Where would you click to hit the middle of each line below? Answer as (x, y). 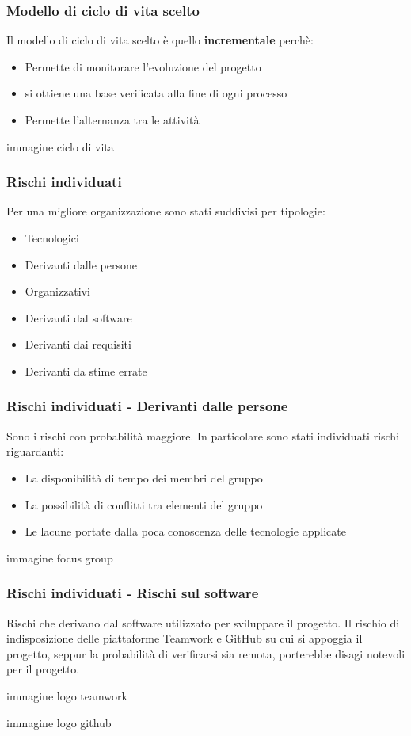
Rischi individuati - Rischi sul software (133, 593)
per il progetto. (43, 669)
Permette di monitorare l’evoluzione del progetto (143, 66)
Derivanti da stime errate (86, 370)
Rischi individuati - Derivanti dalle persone (147, 406)
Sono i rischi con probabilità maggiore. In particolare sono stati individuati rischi (203, 435)
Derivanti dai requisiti (78, 344)
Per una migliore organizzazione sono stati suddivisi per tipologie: (166, 211)
